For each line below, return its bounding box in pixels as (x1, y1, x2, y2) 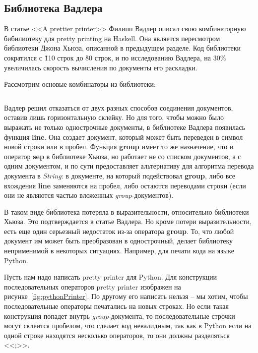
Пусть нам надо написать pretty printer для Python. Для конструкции (4, 272, 217, 282)
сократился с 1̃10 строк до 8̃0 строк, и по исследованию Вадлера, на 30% (4, 52, 226, 62)
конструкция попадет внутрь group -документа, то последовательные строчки (4, 310, 235, 321)
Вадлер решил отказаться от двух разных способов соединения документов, (4, 102, 233, 113)
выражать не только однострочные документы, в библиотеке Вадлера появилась (4, 121, 245, 132)
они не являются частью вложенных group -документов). (4, 190, 174, 200)
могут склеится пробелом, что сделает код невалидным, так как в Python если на (4, 320, 252, 331)
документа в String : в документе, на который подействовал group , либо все (4, 170, 235, 180)
